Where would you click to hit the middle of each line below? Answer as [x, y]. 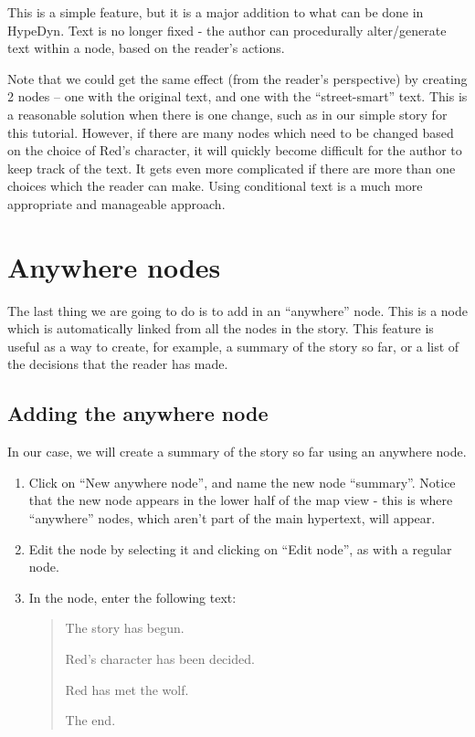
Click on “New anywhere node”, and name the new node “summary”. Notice [242, 482]
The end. [90, 720]
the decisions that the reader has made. [118, 364]
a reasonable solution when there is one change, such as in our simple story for [227, 114]
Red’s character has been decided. [160, 658]
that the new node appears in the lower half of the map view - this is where [241, 500]
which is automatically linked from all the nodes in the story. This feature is [221, 328]
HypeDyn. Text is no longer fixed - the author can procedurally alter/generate [227, 30]
